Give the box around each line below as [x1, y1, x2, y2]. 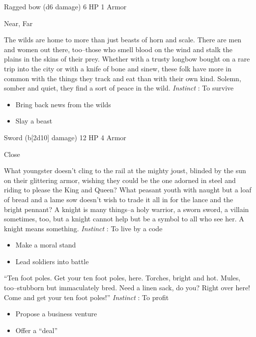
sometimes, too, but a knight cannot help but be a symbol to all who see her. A [4, 214, 244, 224]
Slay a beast [15, 116, 53, 126]
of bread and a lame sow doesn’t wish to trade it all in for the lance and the [4, 194, 233, 204]
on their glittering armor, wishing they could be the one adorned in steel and [4, 175, 236, 185]
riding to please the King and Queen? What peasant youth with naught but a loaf [4, 184, 252, 195]
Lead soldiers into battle [15, 256, 89, 266]
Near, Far [4, 18, 33, 28]
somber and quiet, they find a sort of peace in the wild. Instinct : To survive [4, 83, 234, 93]
